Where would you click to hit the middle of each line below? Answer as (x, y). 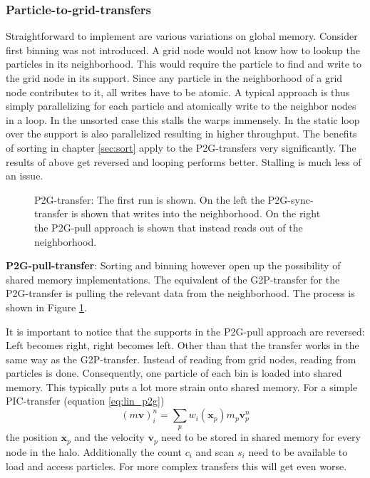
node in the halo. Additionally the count (94, 451)
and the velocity (109, 437)
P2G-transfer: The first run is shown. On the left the (150, 199)
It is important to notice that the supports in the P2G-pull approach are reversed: (185, 331)
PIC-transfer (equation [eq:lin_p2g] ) (85, 401)
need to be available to (298, 451)
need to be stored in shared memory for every (261, 437)
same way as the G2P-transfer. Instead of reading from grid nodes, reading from (181, 359)
